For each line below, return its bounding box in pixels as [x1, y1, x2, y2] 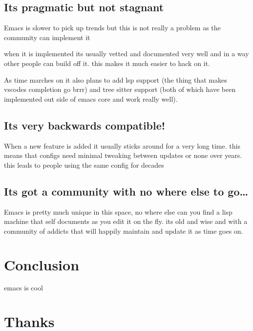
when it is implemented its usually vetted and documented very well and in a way [4, 48, 249, 59]
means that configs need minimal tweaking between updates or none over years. [4, 150, 242, 160]
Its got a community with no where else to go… [4, 183, 249, 199]
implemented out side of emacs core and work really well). [4, 93, 178, 104]
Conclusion [4, 254, 80, 274]
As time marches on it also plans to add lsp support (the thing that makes [4, 74, 227, 85]
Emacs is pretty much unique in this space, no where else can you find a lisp [4, 206, 232, 217]
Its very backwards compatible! [4, 117, 166, 132]
